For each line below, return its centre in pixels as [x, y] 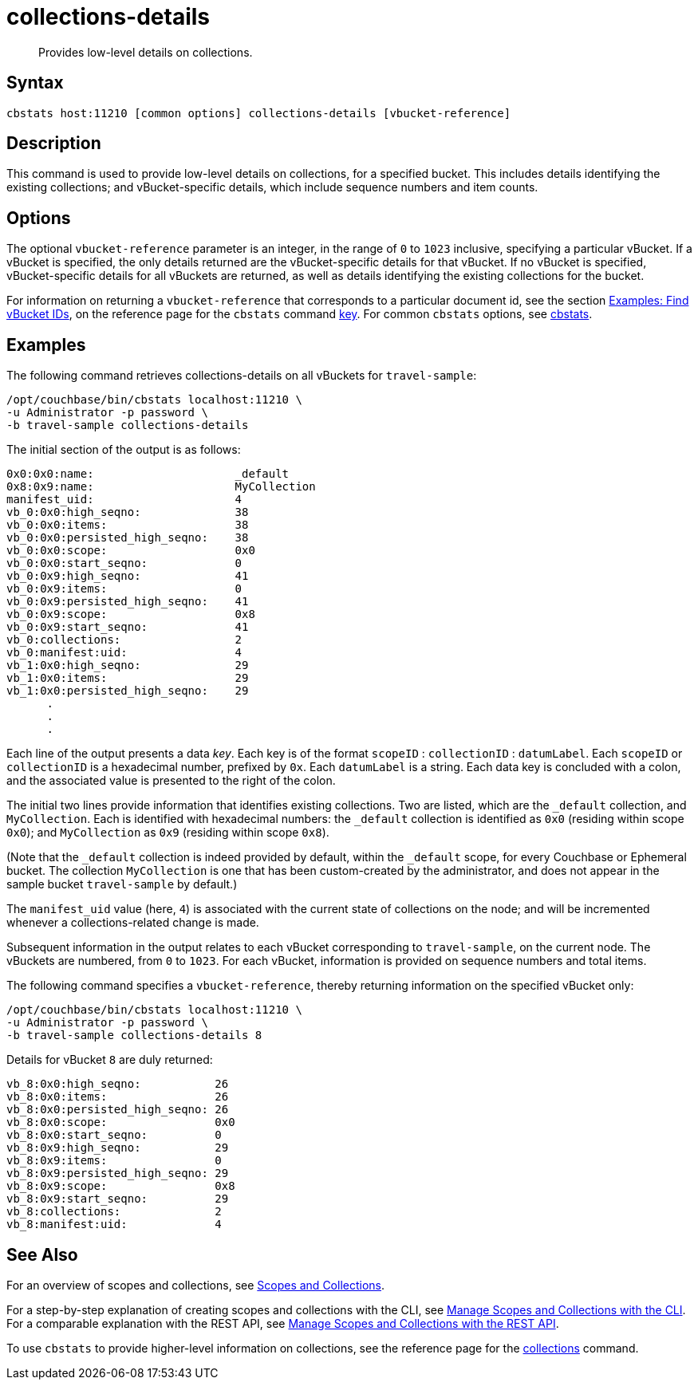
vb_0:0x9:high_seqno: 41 [128, 576]
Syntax [35, 83]
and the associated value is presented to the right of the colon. [171, 781]
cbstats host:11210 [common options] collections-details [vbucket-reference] [259, 113]
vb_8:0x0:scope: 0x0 [121, 1122]
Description [54, 144]
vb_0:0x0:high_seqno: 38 [128, 512]
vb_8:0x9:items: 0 [114, 1161]
